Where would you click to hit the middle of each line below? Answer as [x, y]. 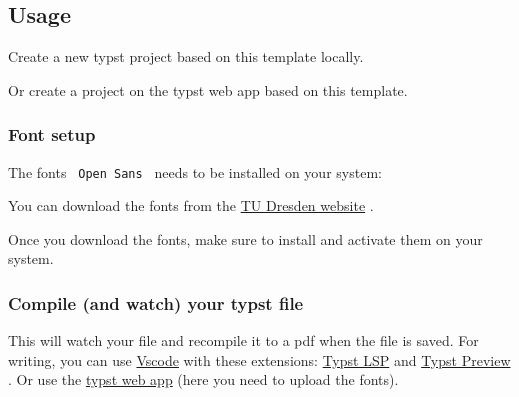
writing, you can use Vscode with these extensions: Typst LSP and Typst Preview [259, 359]
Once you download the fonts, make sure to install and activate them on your [245, 238]
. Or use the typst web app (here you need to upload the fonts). [203, 379]
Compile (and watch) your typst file [156, 302]
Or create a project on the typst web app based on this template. [208, 89]
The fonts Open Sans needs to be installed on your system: [195, 171]
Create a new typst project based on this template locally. [186, 56]
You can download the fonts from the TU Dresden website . [191, 205]
